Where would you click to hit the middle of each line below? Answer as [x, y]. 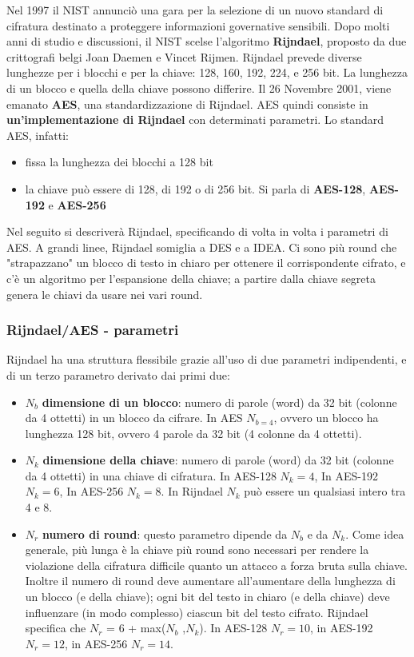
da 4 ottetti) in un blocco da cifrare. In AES [134, 418]
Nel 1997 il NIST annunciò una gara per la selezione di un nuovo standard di [195, 10]
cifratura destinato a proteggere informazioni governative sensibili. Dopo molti [198, 25]
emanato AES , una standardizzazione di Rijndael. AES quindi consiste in [187, 104]
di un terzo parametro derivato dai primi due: [118, 374]
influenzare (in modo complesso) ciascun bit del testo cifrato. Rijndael [197, 612]
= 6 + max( [136, 628]
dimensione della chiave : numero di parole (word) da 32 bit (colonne [218, 460]
